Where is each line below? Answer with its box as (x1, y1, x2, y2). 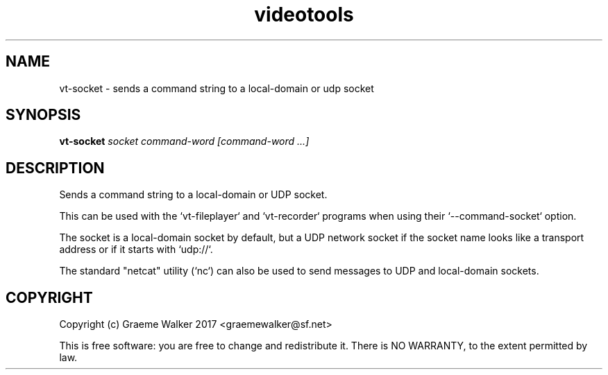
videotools (254, 3, 354, 26)
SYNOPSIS (6, 106, 81, 124)
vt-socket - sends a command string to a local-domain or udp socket (59, 82, 374, 94)
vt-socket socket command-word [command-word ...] (59, 135, 310, 148)
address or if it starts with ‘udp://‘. (59, 243, 213, 256)
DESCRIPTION (6, 159, 105, 177)
